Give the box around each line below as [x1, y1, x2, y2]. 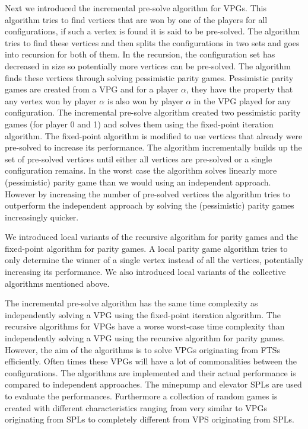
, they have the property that [186, 83, 293, 95]
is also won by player [107, 94, 183, 107]
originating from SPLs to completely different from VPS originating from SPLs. [5, 413, 294, 425]
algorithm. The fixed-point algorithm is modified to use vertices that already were [5, 129, 303, 142]
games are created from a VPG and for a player [5, 83, 179, 95]
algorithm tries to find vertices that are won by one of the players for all [5, 13, 268, 25]
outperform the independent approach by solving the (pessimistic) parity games [5, 199, 294, 212]
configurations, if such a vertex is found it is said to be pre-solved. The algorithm [5, 25, 300, 37]
